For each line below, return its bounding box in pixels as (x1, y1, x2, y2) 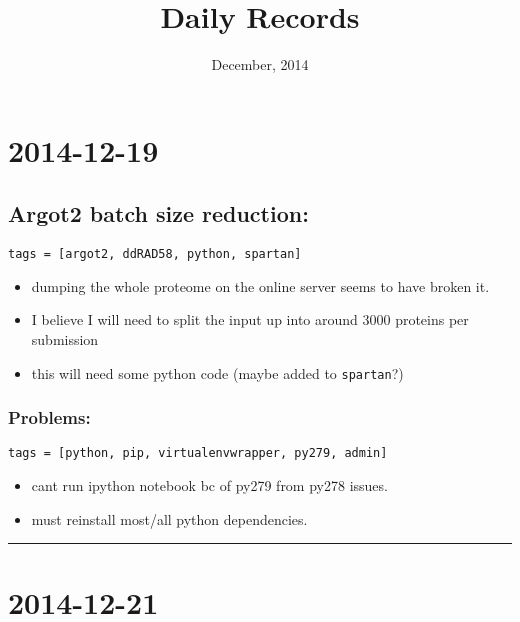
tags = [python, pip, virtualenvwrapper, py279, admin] (8, 446, 388, 461)
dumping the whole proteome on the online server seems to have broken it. (31, 275, 490, 296)
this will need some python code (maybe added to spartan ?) (31, 362, 404, 383)
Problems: (8, 405, 91, 430)
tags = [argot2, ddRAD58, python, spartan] (8, 247, 302, 262)
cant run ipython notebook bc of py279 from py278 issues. (31, 475, 388, 496)
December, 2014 (211, 54, 309, 75)
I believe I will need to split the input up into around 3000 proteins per (31, 309, 469, 330)
